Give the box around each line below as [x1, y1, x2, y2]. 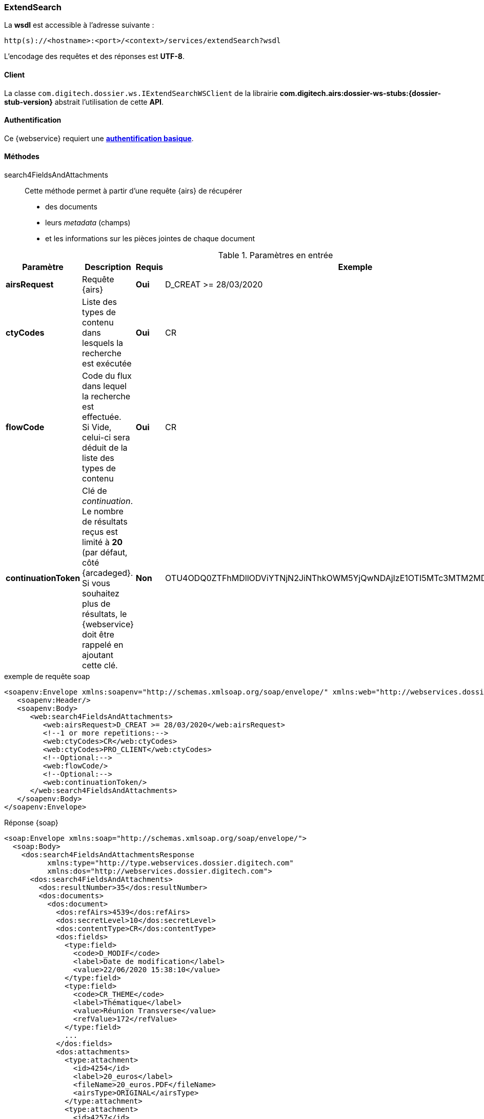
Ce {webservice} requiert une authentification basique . [4, 133, 194, 143]
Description [85, 262, 131, 273]
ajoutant [82, 650, 113, 661]
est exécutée [82, 358, 132, 369]
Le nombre [82, 506, 124, 517]
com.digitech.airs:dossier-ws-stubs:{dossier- [279, 88, 441, 98]
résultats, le [82, 609, 127, 620]
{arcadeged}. [82, 568, 133, 578]
